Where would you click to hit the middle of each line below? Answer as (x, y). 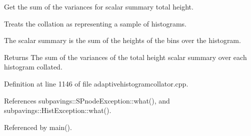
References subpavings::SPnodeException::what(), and (87, 100)
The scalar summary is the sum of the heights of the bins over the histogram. (122, 40)
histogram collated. (33, 67)
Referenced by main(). (38, 127)
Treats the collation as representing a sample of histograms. (95, 23)
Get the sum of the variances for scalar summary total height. (99, 6)
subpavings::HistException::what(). (58, 110)
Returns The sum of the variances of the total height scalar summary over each (125, 57)
